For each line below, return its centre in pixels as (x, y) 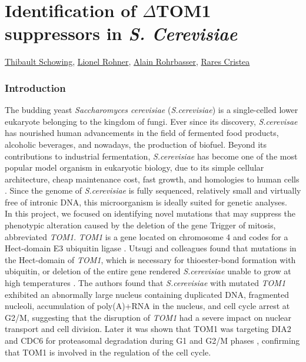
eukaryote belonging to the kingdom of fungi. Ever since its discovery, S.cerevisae (151, 121)
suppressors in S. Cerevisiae (121, 34)
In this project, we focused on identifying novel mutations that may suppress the (150, 213)
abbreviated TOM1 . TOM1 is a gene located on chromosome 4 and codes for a (147, 236)
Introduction (35, 87)
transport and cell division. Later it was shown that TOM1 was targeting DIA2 (148, 329)
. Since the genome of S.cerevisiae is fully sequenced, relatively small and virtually (153, 190)
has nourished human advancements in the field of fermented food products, (142, 133)
